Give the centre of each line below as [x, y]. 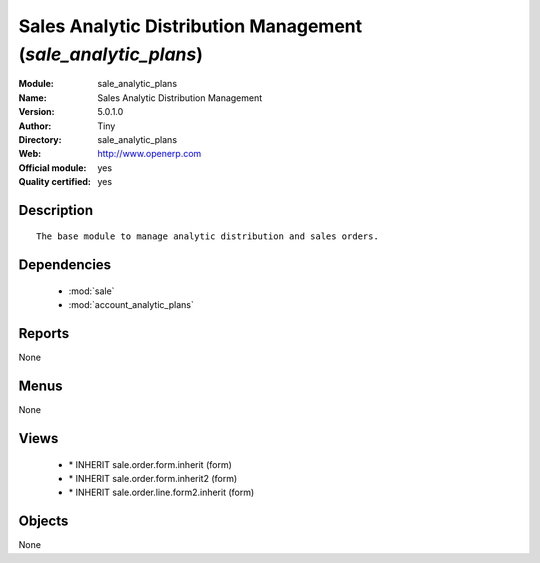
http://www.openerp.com [149, 154]
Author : [35, 126]
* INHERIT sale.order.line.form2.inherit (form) [161, 492]
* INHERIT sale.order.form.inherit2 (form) [153, 478]
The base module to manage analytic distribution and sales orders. [207, 236]
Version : [36, 112]
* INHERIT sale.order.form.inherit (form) [150, 464]
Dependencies [65, 265]
